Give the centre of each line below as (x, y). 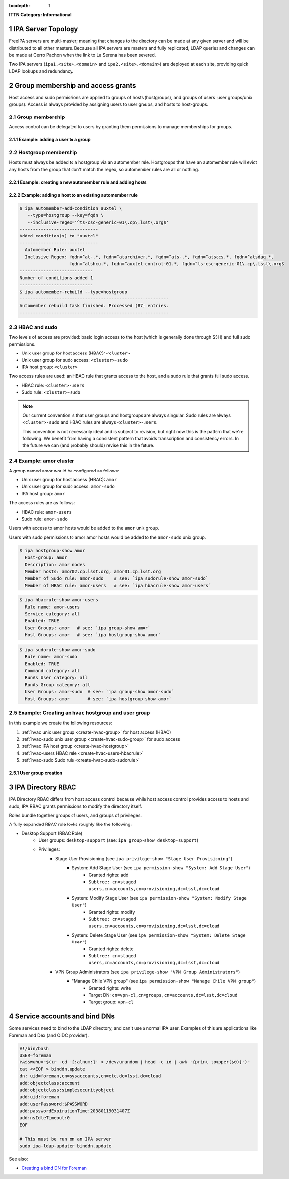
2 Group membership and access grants (72, 85)
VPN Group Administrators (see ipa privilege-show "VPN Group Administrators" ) (148, 972)
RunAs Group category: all (58, 684)
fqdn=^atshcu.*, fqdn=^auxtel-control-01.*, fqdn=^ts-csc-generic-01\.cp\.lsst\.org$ (177, 264)
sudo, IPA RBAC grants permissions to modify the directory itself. (76, 806)
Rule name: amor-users (53, 607)
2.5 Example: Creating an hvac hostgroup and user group (80, 713)
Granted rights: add (108, 875)
